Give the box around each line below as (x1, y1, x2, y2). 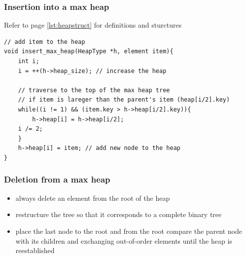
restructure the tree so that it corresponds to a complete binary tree (15, 209, 222, 220)
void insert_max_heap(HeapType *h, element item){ (4, 48, 174, 55)
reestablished (15, 245, 55, 256)
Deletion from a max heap (4, 173, 110, 185)
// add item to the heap (4, 38, 85, 45)
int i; (18, 58, 39, 65)
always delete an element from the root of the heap (15, 192, 170, 203)
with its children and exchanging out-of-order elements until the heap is (15, 235, 232, 246)
